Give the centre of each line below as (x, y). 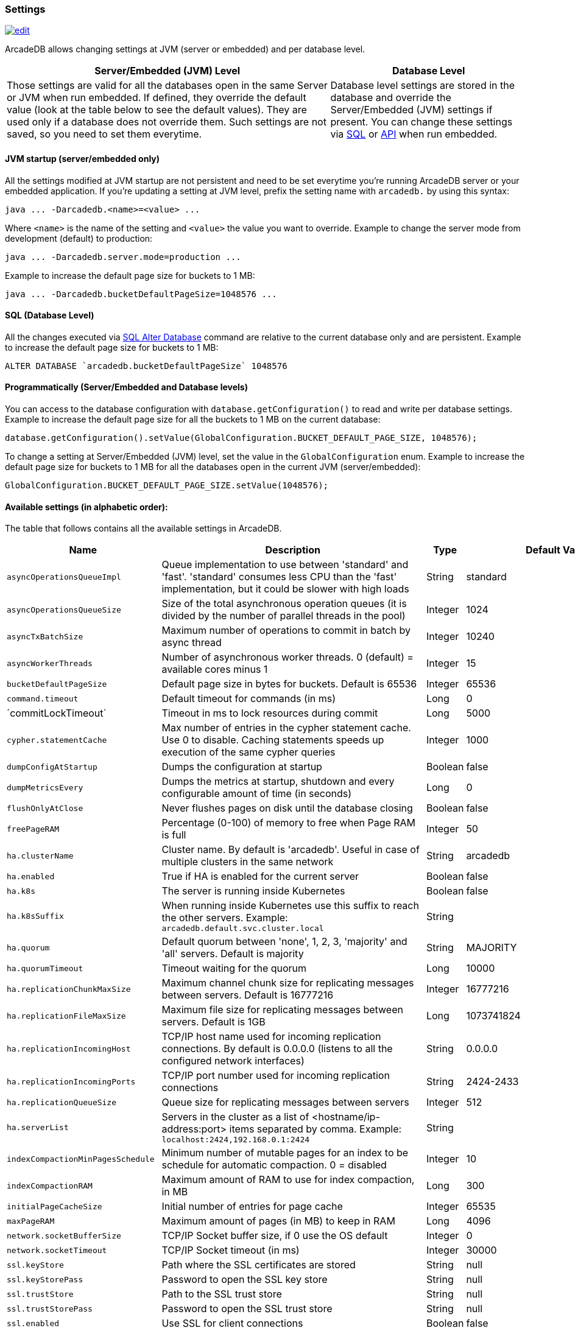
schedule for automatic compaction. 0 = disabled (274, 1165)
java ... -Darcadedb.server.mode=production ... (123, 257)
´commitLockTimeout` (57, 713)
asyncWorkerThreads (50, 663)
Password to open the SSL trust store (247, 1309)
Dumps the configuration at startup (242, 767)
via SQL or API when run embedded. (414, 134)
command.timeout (43, 698)
